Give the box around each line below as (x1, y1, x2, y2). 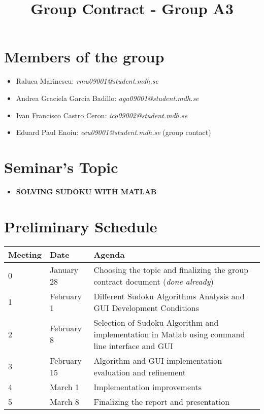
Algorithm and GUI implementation (93, 354, 222, 366)
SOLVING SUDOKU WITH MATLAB (16, 186, 157, 196)
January (50, 263, 79, 275)
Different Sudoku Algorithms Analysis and (93, 290, 245, 302)
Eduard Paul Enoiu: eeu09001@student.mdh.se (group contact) (16, 127, 211, 137)
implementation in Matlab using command (93, 328, 245, 340)
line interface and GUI (93, 339, 174, 352)
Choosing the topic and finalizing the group (93, 263, 249, 275)
